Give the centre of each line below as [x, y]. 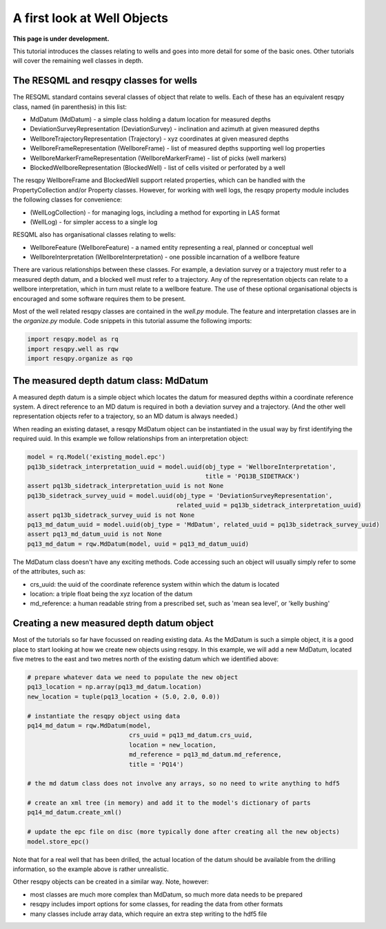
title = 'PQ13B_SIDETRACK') [252, 477]
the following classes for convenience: [68, 199]
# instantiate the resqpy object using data [104, 716]
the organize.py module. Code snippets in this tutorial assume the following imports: [132, 321]
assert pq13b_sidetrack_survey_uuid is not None [111, 515]
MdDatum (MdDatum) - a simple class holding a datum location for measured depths [151, 119]
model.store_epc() [58, 841]
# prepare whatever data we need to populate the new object [133, 677]
